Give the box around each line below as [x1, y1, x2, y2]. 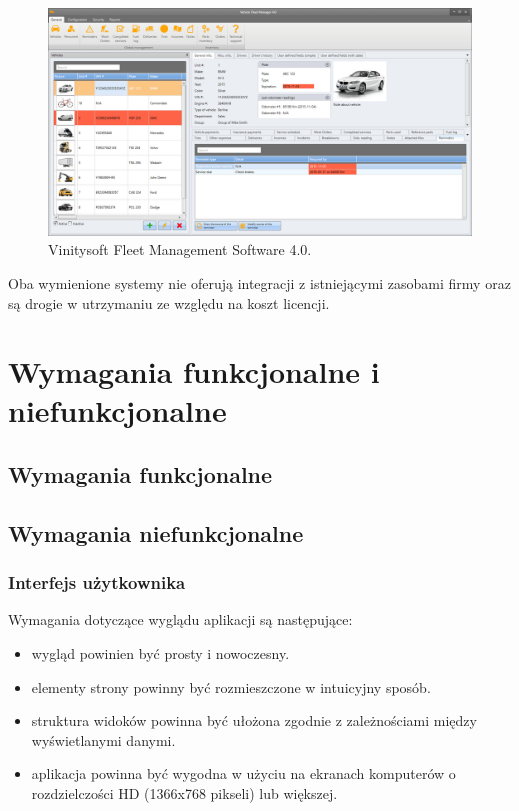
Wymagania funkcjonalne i [8, 351, 380, 392]
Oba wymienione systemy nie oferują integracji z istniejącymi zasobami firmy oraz [8, 272, 511, 293]
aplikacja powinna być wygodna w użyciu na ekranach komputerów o [31, 763, 456, 784]
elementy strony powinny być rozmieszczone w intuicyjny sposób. [31, 676, 431, 697]
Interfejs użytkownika [8, 570, 186, 595]
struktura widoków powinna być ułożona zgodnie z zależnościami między [31, 710, 477, 731]
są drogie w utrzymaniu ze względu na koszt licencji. [8, 292, 330, 313]
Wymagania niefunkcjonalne [8, 517, 304, 548]
